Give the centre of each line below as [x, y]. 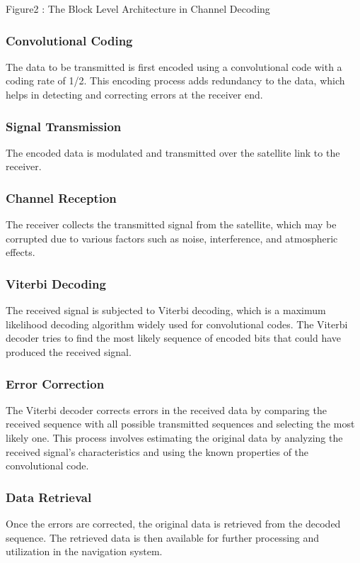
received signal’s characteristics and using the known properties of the [157, 451]
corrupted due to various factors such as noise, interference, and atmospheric [172, 238]
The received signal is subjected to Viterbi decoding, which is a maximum [166, 310]
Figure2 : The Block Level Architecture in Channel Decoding [138, 9]
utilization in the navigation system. [84, 551]
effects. [21, 252]
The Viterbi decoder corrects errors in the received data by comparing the [166, 409]
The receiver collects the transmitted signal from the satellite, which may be [171, 224]
